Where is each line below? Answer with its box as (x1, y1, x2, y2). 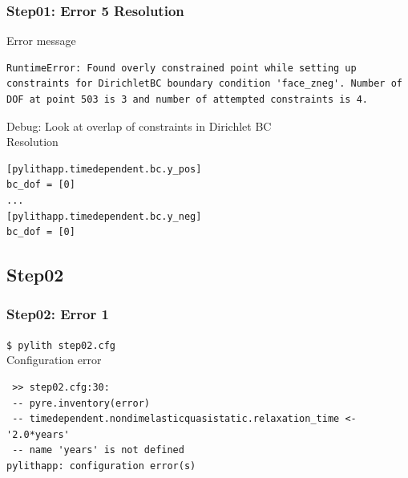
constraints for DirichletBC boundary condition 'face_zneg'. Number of (6, 78, 402, 90)
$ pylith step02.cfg (6, 339, 116, 351)
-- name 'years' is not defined (12, 444, 184, 456)
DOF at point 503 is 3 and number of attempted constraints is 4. (6, 94, 369, 105)
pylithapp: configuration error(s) (6, 460, 196, 472)
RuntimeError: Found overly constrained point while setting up (6, 62, 357, 74)
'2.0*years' (6, 428, 70, 440)
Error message (6, 32, 76, 49)
